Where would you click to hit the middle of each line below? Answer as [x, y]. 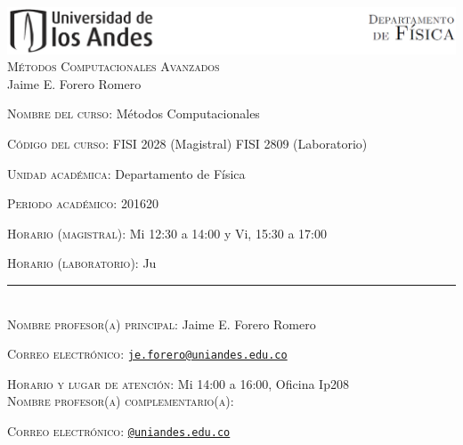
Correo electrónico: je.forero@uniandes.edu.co [147, 354]
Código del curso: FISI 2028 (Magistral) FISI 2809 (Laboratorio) [187, 144]
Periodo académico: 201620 [83, 203]
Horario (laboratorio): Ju [82, 263]
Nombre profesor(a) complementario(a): [121, 401]
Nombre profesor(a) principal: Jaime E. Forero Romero [162, 324]
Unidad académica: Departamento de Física [126, 173]
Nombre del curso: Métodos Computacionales [134, 113]
